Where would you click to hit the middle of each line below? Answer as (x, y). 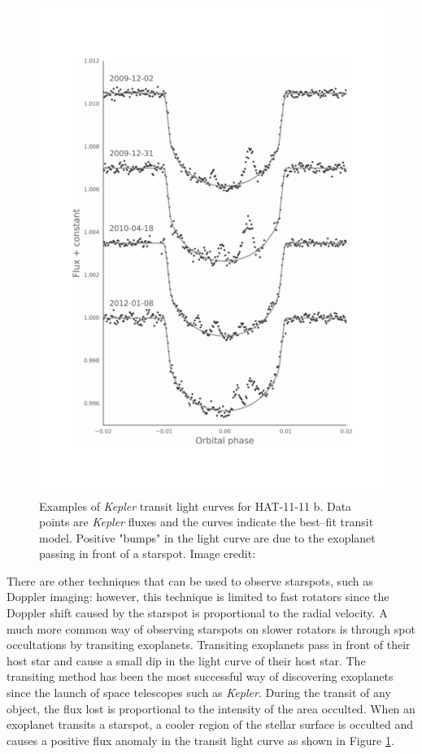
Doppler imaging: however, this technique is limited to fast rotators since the (198, 597)
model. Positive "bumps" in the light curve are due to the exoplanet (207, 537)
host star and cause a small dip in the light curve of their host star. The (186, 660)
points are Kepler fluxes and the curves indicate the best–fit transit (207, 522)
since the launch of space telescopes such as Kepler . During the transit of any (199, 693)
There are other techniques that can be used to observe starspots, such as (190, 580)
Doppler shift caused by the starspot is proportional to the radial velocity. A (197, 613)
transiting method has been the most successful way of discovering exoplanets (200, 676)
